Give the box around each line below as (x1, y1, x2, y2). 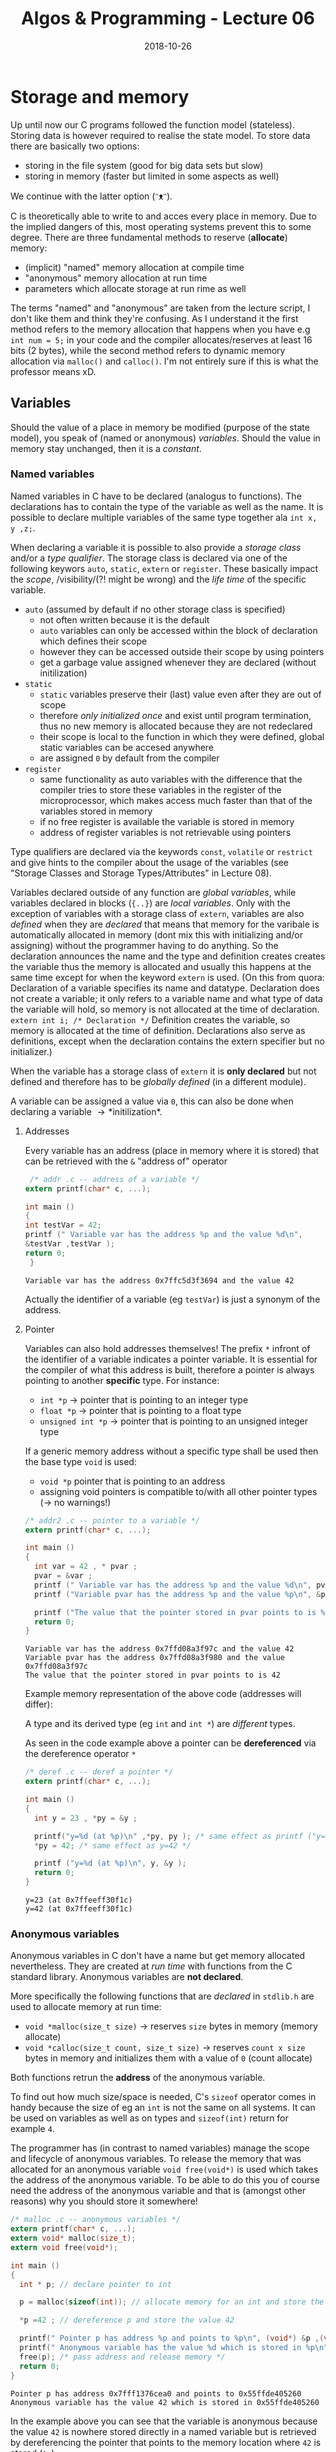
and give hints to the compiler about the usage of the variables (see (10, 856, 289, 868)
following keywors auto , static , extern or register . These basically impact (10, 562, 319, 574)
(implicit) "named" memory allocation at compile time (24, 261, 245, 273)
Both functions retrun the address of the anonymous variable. (10, 2072, 266, 2084)
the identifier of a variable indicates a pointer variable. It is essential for (24, 1353, 318, 1365)
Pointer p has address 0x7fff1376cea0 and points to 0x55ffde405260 (10, 2388, 302, 2399)
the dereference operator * (24, 1748, 137, 1760)
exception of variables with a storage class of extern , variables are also (10, 907, 305, 919)
